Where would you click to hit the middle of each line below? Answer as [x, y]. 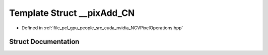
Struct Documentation [44, 42]
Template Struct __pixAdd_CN [72, 13]
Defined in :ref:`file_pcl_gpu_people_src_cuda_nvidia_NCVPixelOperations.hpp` [102, 28]
